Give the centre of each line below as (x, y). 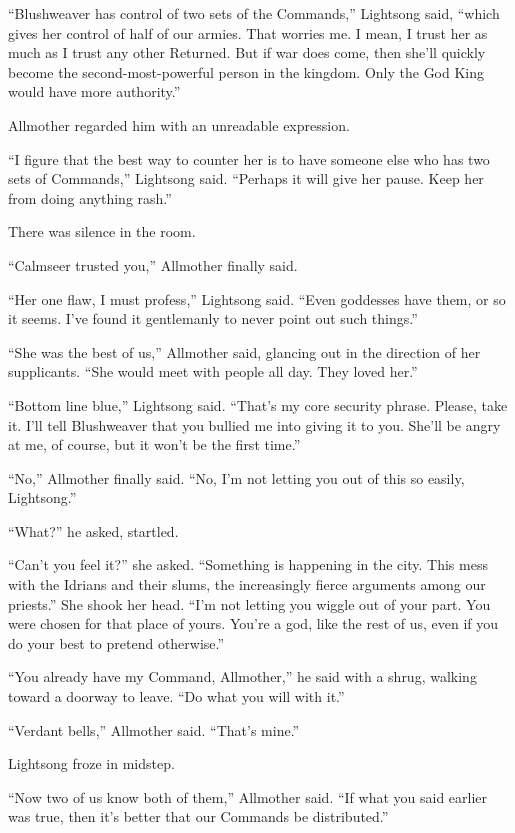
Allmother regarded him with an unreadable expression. (179, 124)
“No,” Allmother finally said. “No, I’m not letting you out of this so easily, (236, 477)
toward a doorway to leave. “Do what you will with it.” (176, 696)
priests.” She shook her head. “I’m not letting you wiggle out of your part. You (249, 603)
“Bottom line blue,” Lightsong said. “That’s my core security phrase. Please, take (258, 404)
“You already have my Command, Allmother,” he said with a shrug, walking (242, 676)
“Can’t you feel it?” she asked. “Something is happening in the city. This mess (248, 564)
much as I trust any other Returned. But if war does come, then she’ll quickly (247, 52)
